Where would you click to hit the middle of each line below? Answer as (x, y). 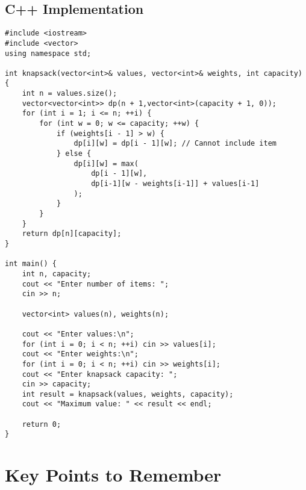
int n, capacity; (57, 274)
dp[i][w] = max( (106, 163)
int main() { (31, 264)
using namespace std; (48, 53)
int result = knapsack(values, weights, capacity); (128, 394)
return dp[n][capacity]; (72, 234)
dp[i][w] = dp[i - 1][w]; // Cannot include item (175, 144)
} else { (74, 154)
